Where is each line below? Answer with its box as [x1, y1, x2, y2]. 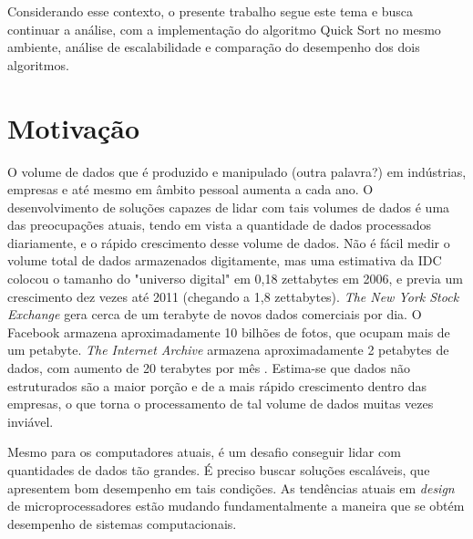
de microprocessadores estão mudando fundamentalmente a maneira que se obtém [7, 496, 465, 515]
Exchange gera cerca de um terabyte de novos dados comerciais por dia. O [7, 305, 422, 324]
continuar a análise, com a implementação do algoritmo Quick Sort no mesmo [7, 19, 441, 38]
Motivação [7, 109, 140, 146]
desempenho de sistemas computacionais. [7, 513, 237, 533]
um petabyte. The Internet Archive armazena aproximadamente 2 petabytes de [7, 340, 449, 359]
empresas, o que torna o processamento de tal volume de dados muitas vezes [7, 394, 434, 413]
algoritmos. [7, 55, 69, 74]
